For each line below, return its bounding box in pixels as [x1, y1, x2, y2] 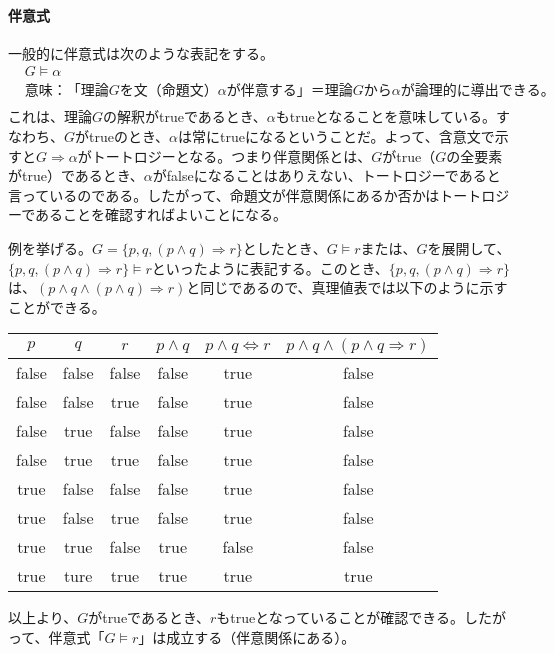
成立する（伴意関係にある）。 [166, 627, 356, 648]
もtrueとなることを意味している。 [275, 106, 496, 127]
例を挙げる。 [8, 238, 92, 259]
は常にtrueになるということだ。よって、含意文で [177, 126, 495, 147]
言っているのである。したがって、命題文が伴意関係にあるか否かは [8, 184, 440, 205]
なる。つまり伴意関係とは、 [189, 145, 372, 166]
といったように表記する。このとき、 [151, 257, 389, 278]
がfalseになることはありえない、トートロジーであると [152, 165, 501, 186]
